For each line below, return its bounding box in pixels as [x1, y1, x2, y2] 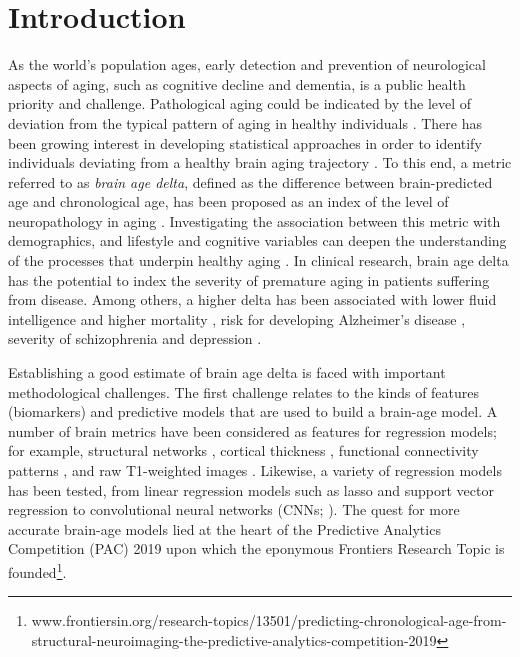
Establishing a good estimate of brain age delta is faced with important [8, 362, 446, 383]
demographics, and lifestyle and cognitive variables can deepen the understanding [8, 230, 507, 251]
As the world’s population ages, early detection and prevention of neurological [8, 54, 486, 75]
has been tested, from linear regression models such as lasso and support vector [8, 479, 494, 500]
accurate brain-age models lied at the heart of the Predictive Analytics [8, 518, 441, 539]
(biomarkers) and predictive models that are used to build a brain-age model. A [8, 401, 498, 422]
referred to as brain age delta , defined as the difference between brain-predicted [8, 171, 493, 192]
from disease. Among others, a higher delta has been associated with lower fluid [8, 289, 497, 310]
